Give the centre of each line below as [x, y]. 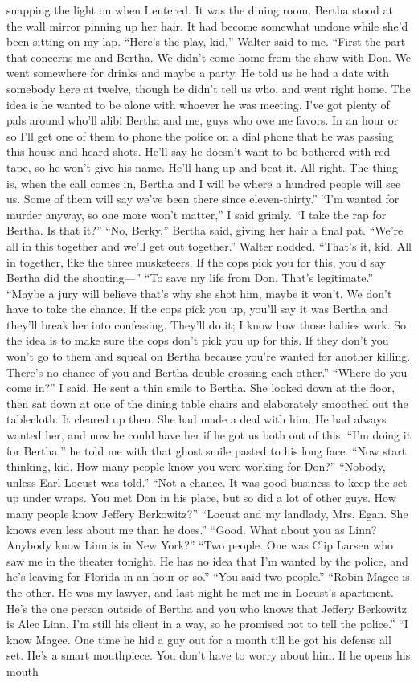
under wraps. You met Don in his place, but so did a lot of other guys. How [209, 498]
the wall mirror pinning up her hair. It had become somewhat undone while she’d [207, 25]
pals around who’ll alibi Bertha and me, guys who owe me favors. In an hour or [203, 120]
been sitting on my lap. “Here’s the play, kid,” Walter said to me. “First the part [206, 41]
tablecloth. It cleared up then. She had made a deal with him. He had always [197, 419]
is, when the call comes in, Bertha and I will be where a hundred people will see [204, 183]
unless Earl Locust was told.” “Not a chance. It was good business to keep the [198, 482]
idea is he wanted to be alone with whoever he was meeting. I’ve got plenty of [198, 104]
